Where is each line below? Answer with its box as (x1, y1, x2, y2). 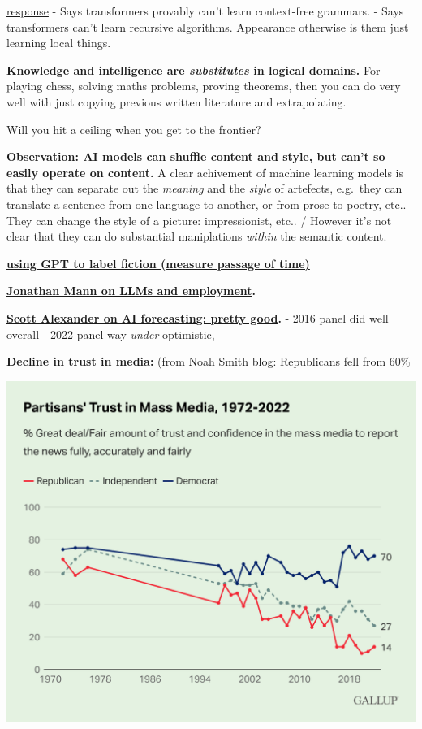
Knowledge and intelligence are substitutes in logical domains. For (6, 61, 381, 78)
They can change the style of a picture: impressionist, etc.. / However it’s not (6, 211, 392, 228)
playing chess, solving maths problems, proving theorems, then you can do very (6, 77, 401, 94)
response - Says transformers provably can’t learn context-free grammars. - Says (6, 2, 404, 19)
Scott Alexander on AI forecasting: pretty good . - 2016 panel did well (6, 309, 389, 326)
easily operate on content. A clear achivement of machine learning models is (6, 163, 403, 180)
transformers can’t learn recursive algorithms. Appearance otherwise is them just (6, 18, 409, 35)
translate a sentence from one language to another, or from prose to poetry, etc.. (6, 195, 407, 212)
